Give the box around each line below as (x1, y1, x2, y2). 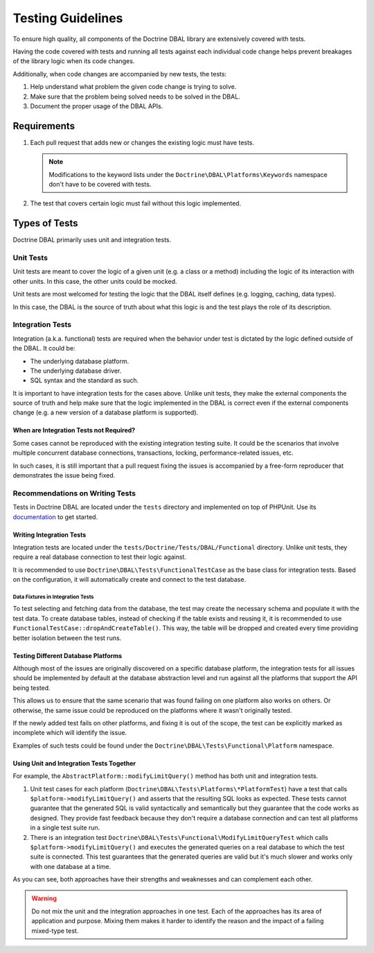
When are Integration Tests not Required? (12, 426, 136, 435)
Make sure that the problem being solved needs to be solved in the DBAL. (30, 92, 240, 101)
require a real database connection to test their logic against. (12, 553, 187, 562)
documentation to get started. (12, 512, 98, 521)
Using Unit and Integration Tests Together (12, 759, 136, 767)
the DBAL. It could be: (12, 344, 75, 353)
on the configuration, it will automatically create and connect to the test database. (12, 575, 246, 584)
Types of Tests (12, 217, 78, 229)
